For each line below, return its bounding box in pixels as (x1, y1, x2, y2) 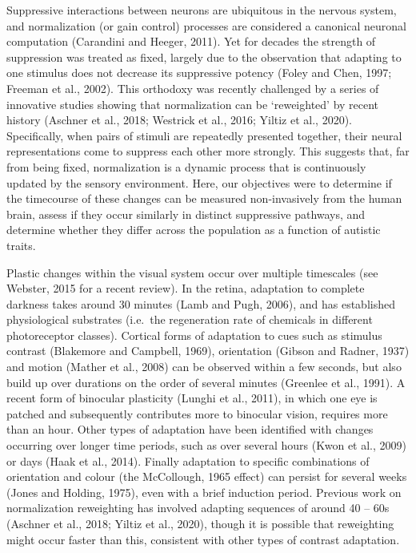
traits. (6, 236, 36, 253)
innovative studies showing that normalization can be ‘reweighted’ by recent (6, 95, 379, 112)
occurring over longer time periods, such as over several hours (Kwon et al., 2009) (6, 437, 406, 454)
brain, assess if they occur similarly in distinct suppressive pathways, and (6, 205, 366, 222)
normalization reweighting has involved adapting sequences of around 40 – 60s (6, 499, 390, 516)
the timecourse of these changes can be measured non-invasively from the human (6, 190, 402, 207)
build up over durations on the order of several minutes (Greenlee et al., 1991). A (6, 373, 406, 390)
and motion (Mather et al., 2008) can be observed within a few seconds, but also (6, 358, 402, 375)
